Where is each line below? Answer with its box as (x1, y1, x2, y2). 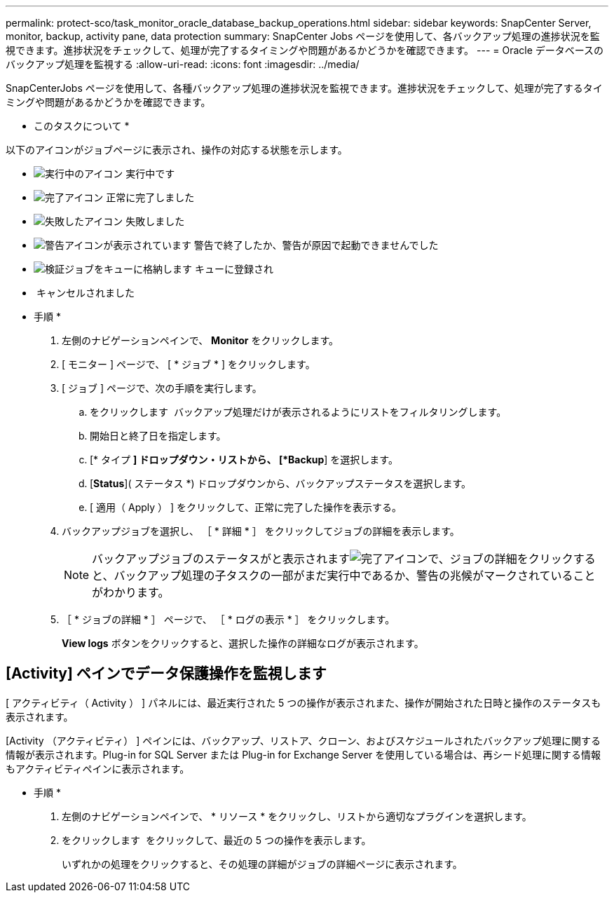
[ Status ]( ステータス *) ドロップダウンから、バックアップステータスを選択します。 (90, 477, 472, 489)
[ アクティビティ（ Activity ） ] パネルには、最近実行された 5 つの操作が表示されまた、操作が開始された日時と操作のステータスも (6, 696, 601, 709)
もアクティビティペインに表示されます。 (6, 762, 190, 775)
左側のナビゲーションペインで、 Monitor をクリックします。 (62, 334, 339, 346)
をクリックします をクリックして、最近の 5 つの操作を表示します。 (62, 834, 371, 846)
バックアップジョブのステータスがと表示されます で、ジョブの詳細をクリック (92, 552, 573, 566)
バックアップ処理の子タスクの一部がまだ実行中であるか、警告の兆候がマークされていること (114, 569, 596, 583)
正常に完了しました (106, 191, 195, 203)
